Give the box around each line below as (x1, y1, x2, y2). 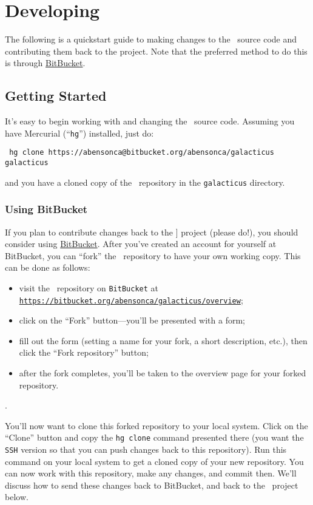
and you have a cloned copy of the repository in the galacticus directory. (5, 175, 285, 188)
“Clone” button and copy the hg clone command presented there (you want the (5, 431, 304, 444)
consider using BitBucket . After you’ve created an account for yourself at (5, 237, 277, 250)
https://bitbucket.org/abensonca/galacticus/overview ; (19, 293, 243, 306)
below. (5, 490, 29, 503)
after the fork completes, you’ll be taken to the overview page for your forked (19, 367, 306, 379)
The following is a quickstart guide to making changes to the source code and (5, 33, 297, 46)
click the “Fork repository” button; (19, 346, 149, 359)
